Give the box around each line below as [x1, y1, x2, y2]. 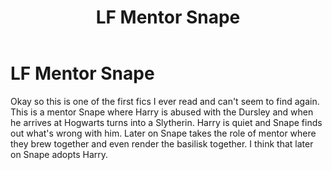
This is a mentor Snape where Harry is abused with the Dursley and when [10, 106, 314, 118]
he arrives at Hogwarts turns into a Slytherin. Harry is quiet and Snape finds [10, 116, 323, 128]
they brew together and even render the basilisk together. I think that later [10, 137, 314, 150]
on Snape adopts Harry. [10, 148, 109, 160]
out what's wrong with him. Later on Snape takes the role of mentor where [10, 127, 317, 139]
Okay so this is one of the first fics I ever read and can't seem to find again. [10, 95, 320, 107]
